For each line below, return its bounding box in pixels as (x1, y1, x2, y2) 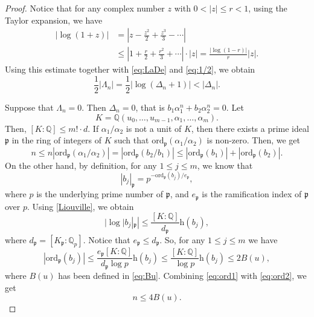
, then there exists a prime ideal (191, 122, 309, 134)
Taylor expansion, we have (5, 13, 103, 26)
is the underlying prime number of (36, 188, 164, 200)
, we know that (197, 158, 253, 171)
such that (114, 134, 149, 146)
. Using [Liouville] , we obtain (27, 200, 134, 212)
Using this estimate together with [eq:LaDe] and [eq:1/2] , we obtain (5, 63, 255, 76)
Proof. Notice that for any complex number (5, 2, 165, 14)
